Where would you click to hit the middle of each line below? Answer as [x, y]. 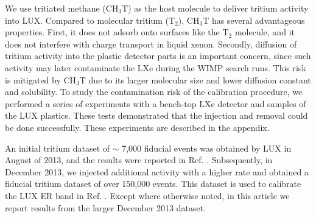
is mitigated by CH [41, 79]
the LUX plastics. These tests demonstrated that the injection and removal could [156, 115]
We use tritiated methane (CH [62, 8]
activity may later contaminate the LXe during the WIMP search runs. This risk [156, 67]
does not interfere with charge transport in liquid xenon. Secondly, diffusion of [151, 44]
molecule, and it [265, 32]
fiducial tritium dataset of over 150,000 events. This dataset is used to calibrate [153, 184]
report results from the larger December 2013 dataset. [106, 207]
